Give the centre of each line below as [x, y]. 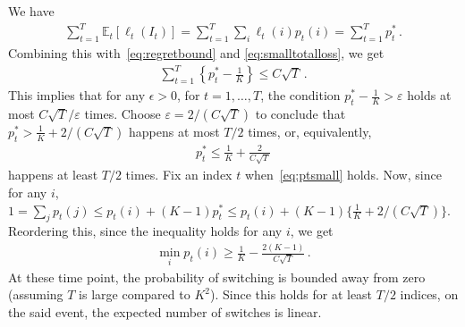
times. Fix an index [179, 175]
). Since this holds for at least [291, 294]
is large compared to [135, 294]
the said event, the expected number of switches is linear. [165, 311]
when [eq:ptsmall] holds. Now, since [343, 175]
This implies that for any [77, 95]
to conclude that [300, 113]
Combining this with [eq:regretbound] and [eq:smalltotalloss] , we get [196, 52]
